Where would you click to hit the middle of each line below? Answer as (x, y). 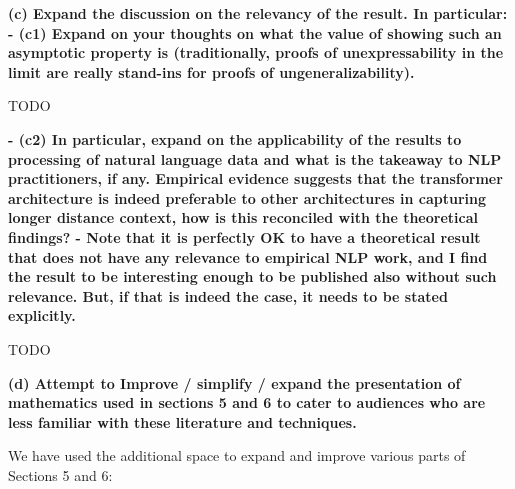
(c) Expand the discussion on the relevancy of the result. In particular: (258, 13)
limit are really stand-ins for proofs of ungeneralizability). (211, 71)
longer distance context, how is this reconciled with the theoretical (243, 217)
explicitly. (42, 315)
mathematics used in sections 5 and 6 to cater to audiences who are (247, 402)
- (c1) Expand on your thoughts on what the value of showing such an (255, 32)
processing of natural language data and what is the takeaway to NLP (255, 158)
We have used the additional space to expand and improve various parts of (237, 455)
